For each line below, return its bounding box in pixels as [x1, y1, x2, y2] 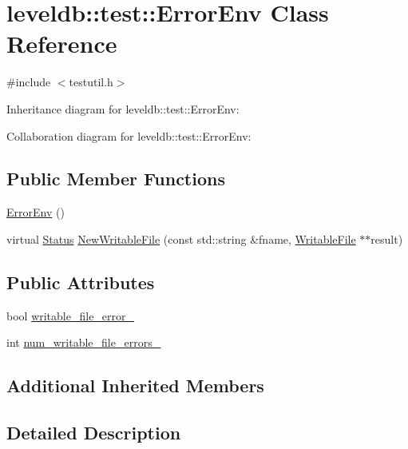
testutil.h [69, 74, 113, 90]
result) [370, 230, 403, 247]
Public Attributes [6, 269, 155, 294]
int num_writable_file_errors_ [6, 334, 161, 351]
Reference [6, 27, 117, 60]
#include [6, 74, 51, 90]
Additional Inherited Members [6, 373, 264, 398]
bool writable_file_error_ [6, 307, 135, 324]
